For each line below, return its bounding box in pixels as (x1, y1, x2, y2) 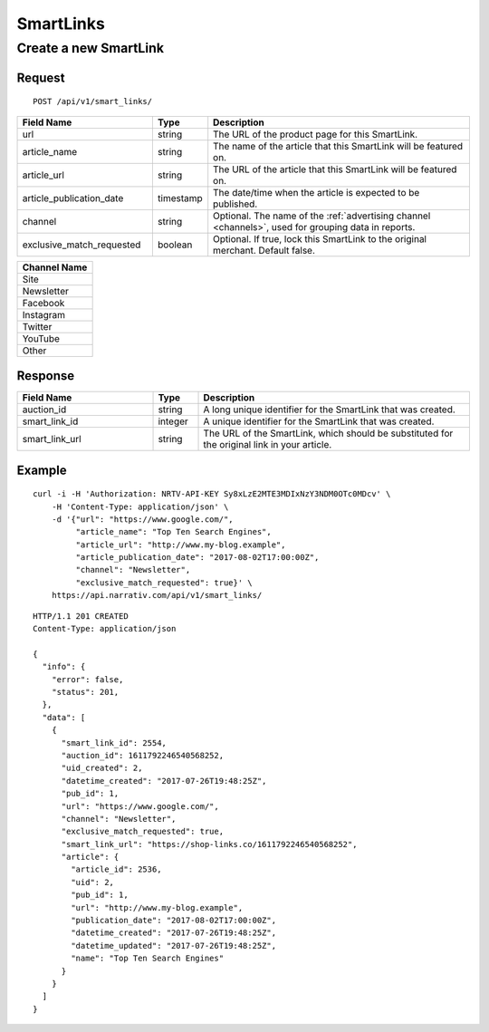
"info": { (42, 661, 86, 672)
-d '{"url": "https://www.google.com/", (51, 514, 235, 525)
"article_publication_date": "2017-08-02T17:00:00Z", (75, 553, 320, 563)
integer (158, 415, 189, 428)
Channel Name (22, 261, 88, 274)
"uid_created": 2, (61, 763, 143, 774)
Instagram (22, 308, 66, 321)
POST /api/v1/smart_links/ (33, 96, 153, 107)
